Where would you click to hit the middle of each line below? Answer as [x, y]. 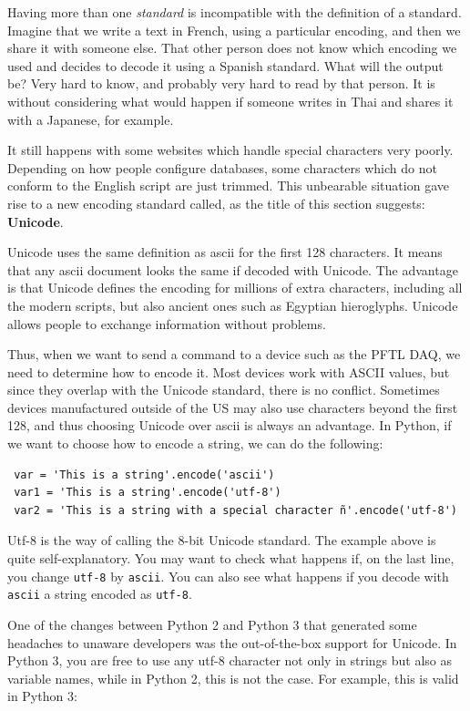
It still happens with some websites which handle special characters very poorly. [230, 150]
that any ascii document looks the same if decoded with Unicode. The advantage [233, 269]
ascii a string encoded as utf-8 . [100, 594]
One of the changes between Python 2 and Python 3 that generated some [212, 624]
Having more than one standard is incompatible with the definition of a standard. [235, 12]
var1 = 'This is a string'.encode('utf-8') [148, 493]
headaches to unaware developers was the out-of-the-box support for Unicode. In [232, 642]
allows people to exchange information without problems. [167, 323]
